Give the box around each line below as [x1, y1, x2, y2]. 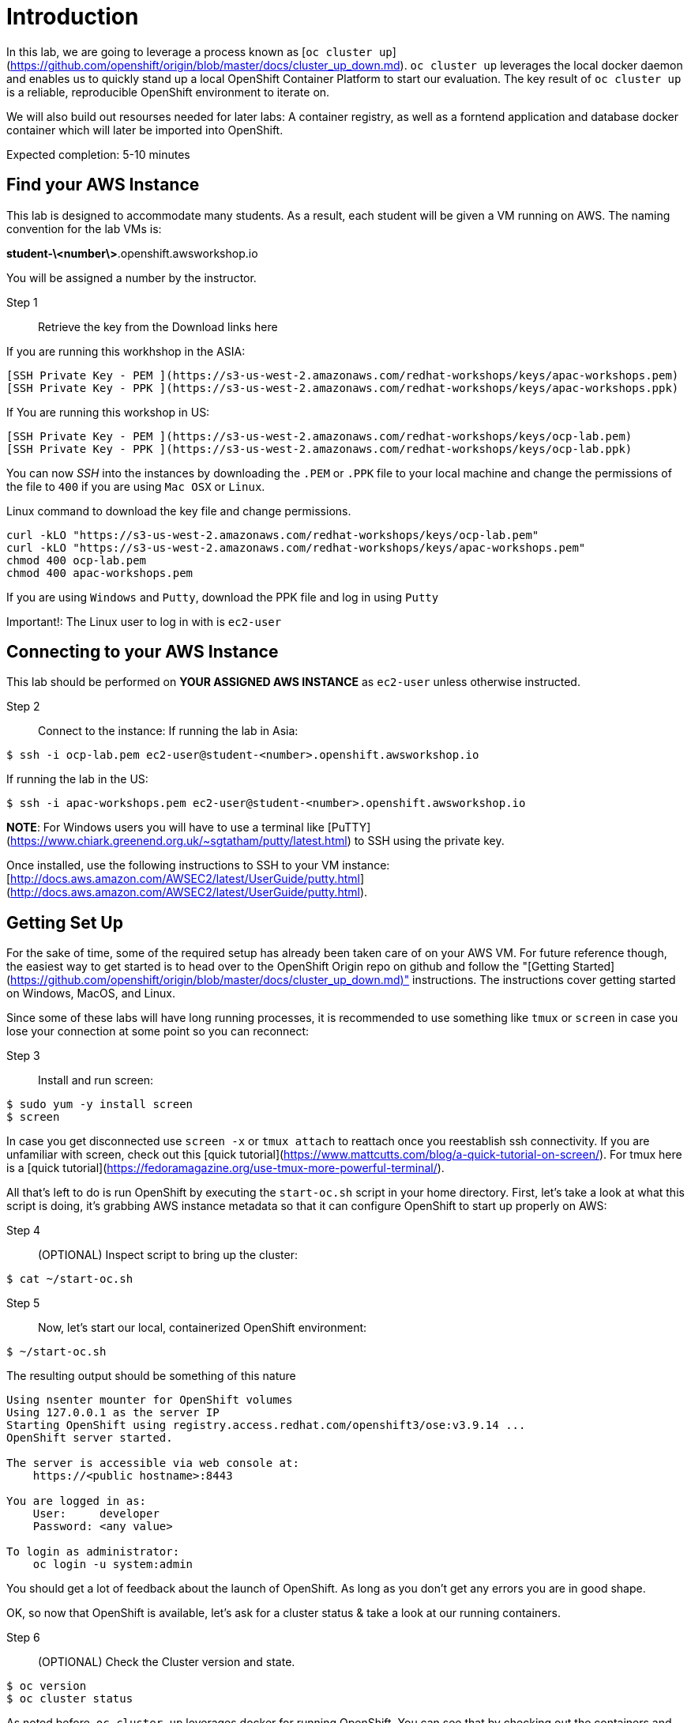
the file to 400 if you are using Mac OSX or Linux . [6, 479, 265, 493]
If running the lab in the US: [6, 772, 148, 786]
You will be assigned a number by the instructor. [6, 270, 257, 285]
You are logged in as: [6, 1495, 147, 1508]
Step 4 [6, 1223, 41, 1238]
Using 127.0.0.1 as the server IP [6, 1406, 220, 1419]
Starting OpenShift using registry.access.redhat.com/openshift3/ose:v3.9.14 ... [6, 1419, 526, 1432]
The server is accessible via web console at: [6, 1457, 299, 1470]
